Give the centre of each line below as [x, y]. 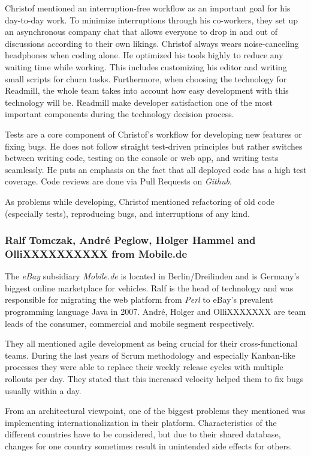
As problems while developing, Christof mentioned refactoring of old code [140, 201]
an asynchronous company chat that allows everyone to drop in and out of [141, 32]
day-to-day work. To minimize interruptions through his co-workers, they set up [151, 20]
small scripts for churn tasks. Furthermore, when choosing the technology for [146, 78]
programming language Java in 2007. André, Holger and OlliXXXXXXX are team [155, 312]
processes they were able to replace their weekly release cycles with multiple [144, 367]
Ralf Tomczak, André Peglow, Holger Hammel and [130, 240]
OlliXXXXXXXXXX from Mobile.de [96, 253]
